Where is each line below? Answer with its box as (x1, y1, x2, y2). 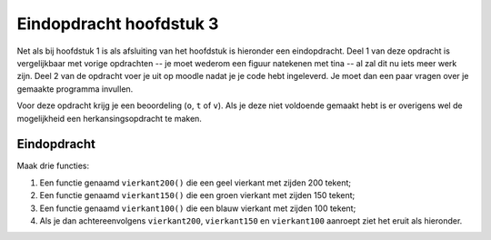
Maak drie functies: (16, 160, 90, 172)
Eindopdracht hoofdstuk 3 (16, 14, 219, 34)
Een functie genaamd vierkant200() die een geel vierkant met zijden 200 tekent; (39, 177, 352, 188)
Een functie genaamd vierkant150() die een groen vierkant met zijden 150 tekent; (39, 190, 356, 201)
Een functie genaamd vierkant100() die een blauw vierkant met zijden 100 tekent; (39, 203, 356, 214)
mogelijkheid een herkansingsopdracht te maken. (16, 113, 202, 124)
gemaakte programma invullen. (16, 83, 134, 95)
